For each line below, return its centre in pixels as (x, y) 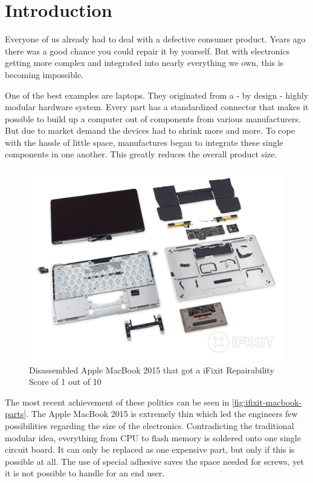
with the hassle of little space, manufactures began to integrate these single (144, 142)
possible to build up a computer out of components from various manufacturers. (153, 118)
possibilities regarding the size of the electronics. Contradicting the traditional (150, 426)
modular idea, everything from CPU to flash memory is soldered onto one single (153, 437)
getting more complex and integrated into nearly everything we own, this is (144, 63)
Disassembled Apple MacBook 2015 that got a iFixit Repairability (152, 370)
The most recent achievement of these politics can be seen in (117, 402)
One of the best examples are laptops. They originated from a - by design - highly (157, 95)
